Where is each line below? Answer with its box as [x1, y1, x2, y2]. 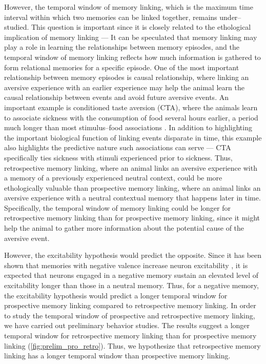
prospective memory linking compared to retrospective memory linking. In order [4, 300, 256, 311]
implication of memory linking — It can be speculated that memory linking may [4, 31, 257, 42]
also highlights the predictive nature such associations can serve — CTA [4, 142, 231, 153]
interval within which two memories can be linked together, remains [4, 11, 217, 22]
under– [219, 11, 241, 22]
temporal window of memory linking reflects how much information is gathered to [4, 51, 261, 62]
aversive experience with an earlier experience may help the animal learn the [4, 82, 244, 92]
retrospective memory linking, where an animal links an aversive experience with [4, 162, 257, 173]
